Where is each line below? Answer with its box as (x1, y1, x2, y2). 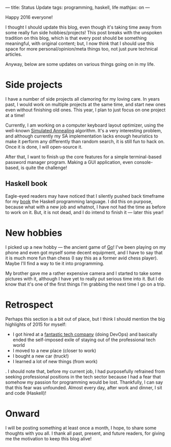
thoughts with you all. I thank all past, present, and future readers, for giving (5, 430, 165, 436)
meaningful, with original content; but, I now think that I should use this (5, 40, 154, 46)
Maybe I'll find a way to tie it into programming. (5, 260, 105, 266)
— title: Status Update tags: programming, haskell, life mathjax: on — (5, 5, 150, 10)
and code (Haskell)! (5, 390, 46, 396)
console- (134, 159, 153, 165)
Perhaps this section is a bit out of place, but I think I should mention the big (5, 316, 165, 322)
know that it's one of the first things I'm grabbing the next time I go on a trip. (5, 281, 166, 287)
